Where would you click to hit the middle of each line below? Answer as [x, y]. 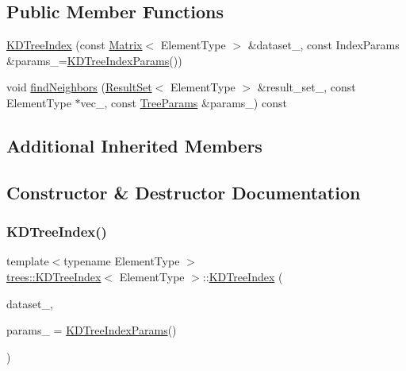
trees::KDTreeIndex [54, 276]
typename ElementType [122, 261]
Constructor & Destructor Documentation [184, 192]
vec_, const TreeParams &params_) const [184, 102]
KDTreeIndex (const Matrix [75, 45]
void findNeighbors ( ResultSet [79, 87]
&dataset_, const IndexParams [324, 45]
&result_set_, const [306, 87]
